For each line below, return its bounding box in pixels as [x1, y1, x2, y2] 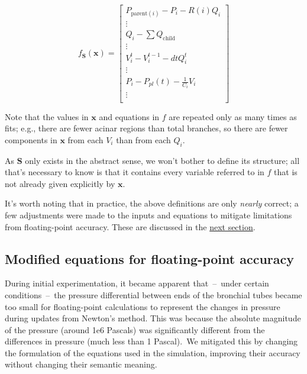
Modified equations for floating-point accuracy [5, 249, 295, 267]
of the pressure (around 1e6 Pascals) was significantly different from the [5, 323, 265, 336]
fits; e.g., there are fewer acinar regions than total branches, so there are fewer [5, 122, 288, 134]
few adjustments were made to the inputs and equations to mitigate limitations [5, 208, 292, 221]
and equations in [99, 110, 160, 122]
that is [274, 166, 298, 178]
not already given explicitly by [5, 177, 115, 189]
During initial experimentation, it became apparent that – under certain [5, 277, 269, 289]
